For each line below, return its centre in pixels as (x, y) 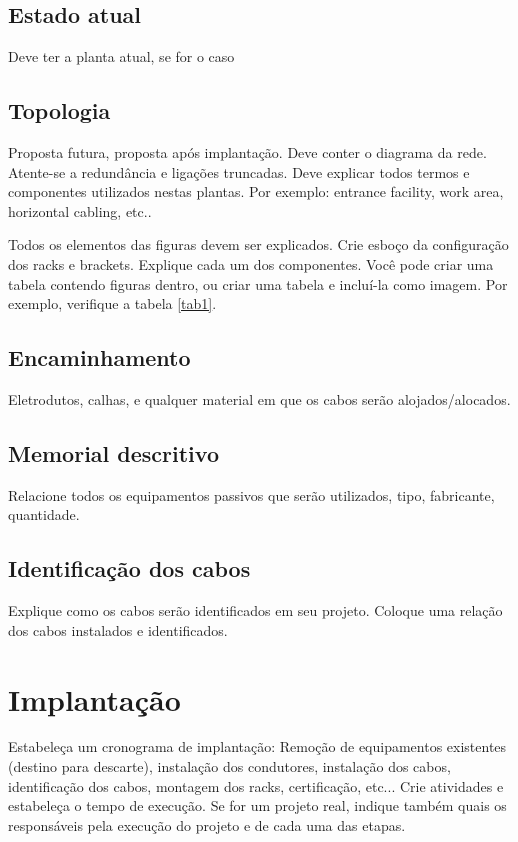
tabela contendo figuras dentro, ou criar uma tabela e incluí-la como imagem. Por (258, 283)
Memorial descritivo (113, 452)
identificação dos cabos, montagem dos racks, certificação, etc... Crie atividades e (256, 785)
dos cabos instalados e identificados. (118, 629)
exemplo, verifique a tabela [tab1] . (112, 303)
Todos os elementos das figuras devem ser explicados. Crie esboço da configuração (258, 244)
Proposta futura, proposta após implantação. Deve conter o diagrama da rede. (247, 152)
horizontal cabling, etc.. (80, 210)
